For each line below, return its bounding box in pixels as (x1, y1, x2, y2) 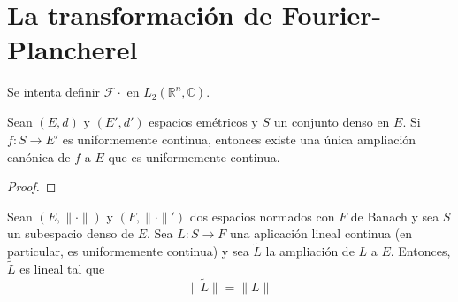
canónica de (7, 147, 71, 166)
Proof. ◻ (7, 177, 57, 196)
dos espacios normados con (189, 206, 335, 225)
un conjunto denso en (273, 112, 390, 131)
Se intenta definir (7, 82, 101, 101)
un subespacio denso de (7, 224, 134, 243)
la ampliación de (265, 242, 355, 260)
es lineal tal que (19, 259, 105, 277)
